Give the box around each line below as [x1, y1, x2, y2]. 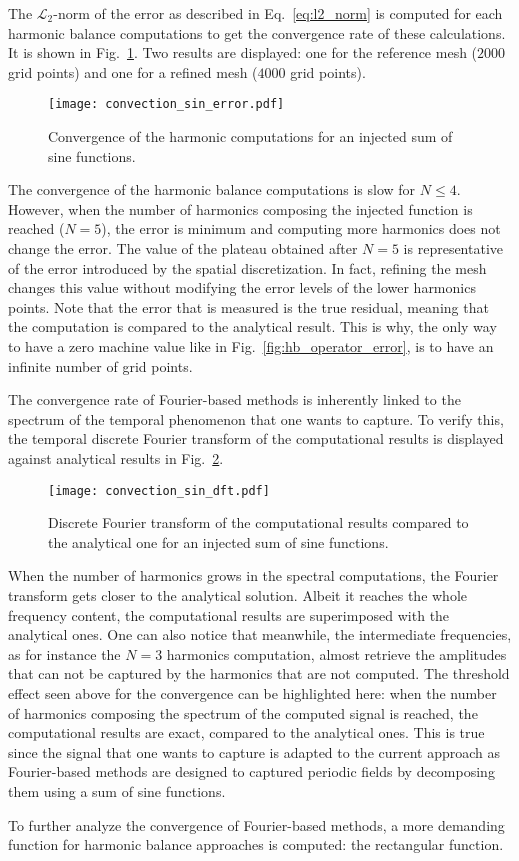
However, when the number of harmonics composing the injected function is [8, 198, 473, 219]
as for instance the [8, 643, 121, 664]
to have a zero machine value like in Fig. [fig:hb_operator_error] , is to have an [8, 335, 494, 356]
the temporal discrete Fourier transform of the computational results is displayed [8, 428, 504, 449]
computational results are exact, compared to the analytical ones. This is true [8, 722, 485, 743]
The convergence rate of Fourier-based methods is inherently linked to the [8, 389, 461, 410]
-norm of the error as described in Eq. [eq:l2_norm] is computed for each [53, 3, 503, 23]
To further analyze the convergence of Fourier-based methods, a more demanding [8, 814, 505, 835]
